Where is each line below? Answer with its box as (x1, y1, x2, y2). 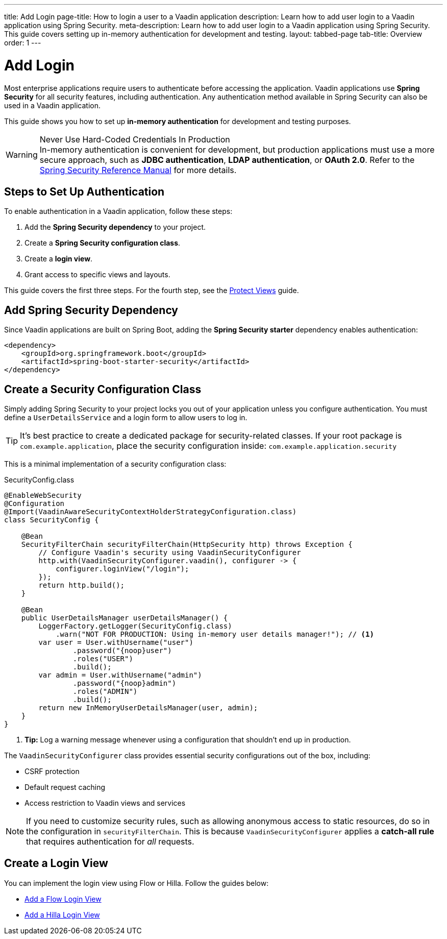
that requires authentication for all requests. (26, 836, 194, 847)
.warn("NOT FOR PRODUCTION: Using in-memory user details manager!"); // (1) (56, 630, 374, 639)
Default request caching (24, 783, 106, 792)
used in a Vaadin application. (4, 101, 101, 110)
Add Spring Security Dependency (4, 303, 179, 317)
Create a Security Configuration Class (4, 382, 202, 396)
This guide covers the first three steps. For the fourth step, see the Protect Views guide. (4, 286, 299, 295)
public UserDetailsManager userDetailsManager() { (21, 614, 228, 622)
